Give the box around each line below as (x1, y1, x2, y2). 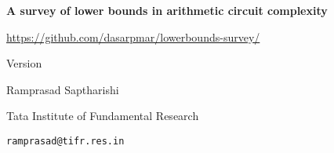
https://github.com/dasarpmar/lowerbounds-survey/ (6, 28, 260, 45)
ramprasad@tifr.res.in (6, 135, 125, 147)
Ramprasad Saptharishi (6, 81, 119, 97)
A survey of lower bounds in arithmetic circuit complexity (6, 2, 328, 18)
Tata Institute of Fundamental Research (6, 107, 199, 124)
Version (6, 55, 42, 71)
